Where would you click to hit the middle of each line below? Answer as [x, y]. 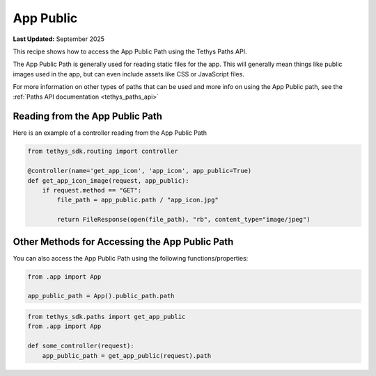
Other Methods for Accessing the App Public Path [123, 242]
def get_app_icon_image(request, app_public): [108, 180]
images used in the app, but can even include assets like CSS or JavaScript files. [129, 74]
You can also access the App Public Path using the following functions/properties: [131, 258]
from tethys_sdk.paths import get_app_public [107, 317]
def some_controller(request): [81, 346]
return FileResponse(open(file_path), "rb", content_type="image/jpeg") [183, 220]
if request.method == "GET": [92, 190]
